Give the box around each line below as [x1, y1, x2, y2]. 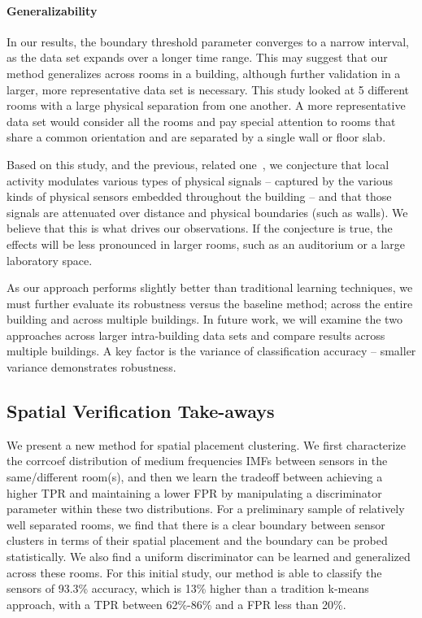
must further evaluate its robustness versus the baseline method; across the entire [7, 294, 413, 311]
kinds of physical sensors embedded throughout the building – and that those [7, 188, 392, 205]
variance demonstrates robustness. [7, 359, 176, 376]
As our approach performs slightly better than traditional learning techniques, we [7, 279, 413, 296]
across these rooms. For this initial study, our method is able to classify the [7, 564, 382, 581]
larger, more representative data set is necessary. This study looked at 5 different [7, 81, 410, 98]
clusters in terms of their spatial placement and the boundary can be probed [7, 532, 388, 549]
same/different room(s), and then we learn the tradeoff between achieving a [7, 468, 383, 485]
